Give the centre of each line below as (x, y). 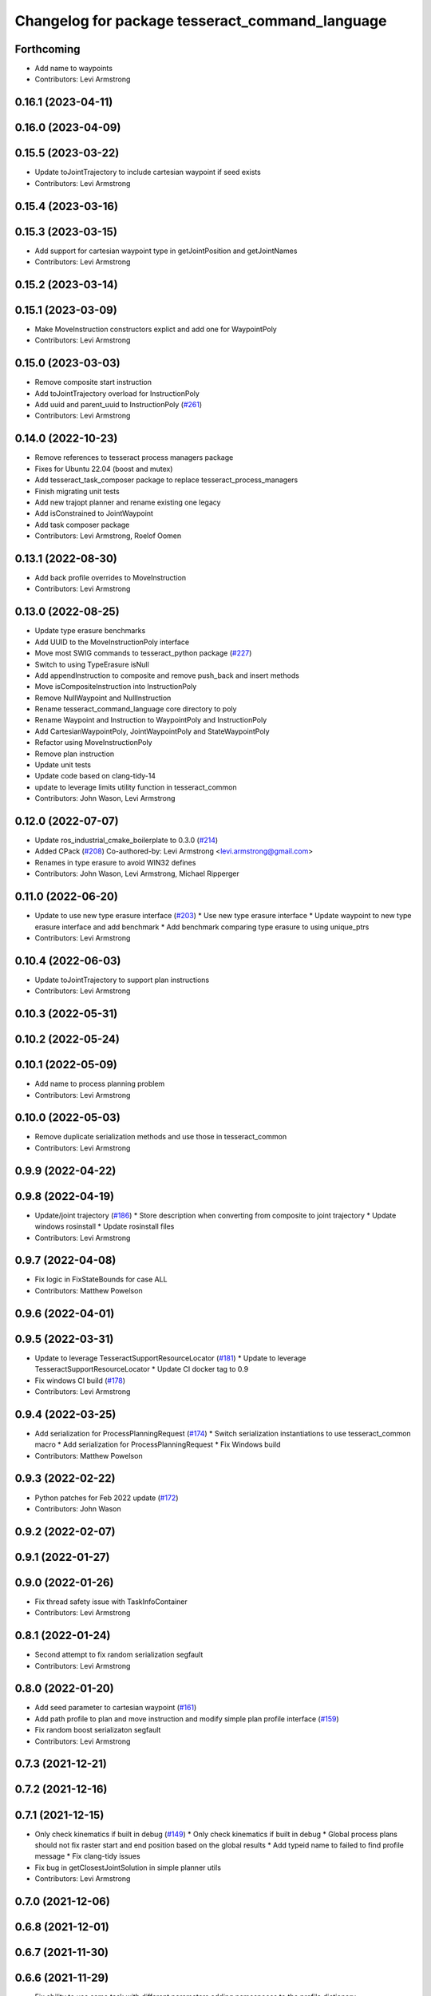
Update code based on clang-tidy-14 (95, 776)
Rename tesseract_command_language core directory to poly (136, 709)
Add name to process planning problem (100, 1084)
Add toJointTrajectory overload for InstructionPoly (117, 393)
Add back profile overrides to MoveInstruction (111, 578)
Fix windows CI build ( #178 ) (80, 1380)
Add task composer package (82, 525)
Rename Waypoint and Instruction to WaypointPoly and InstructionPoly (151, 720)
